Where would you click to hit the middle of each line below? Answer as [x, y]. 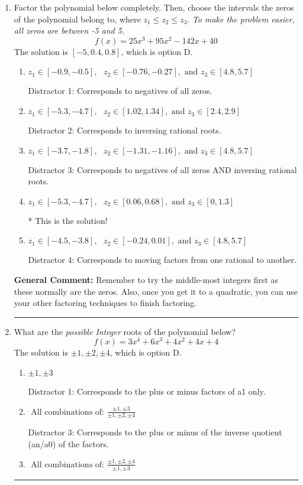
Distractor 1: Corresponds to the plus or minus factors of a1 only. [147, 391]
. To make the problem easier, [241, 19]
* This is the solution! [68, 220]
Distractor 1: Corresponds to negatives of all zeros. [120, 91]
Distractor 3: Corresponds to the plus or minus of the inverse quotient [155, 432]
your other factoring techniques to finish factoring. [105, 303]
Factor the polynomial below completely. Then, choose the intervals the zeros [154, 7]
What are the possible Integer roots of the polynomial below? [125, 331]
